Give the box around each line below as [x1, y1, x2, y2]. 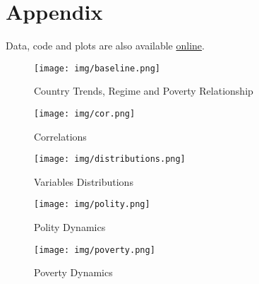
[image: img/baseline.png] [34, 63, 160, 73]
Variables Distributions [34, 174, 133, 189]
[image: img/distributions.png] [34, 154, 186, 165]
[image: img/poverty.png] [34, 244, 155, 255]
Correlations [34, 129, 87, 143]
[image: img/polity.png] [34, 199, 150, 210]
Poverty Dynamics [34, 265, 113, 280]
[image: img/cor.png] [34, 108, 135, 119]
